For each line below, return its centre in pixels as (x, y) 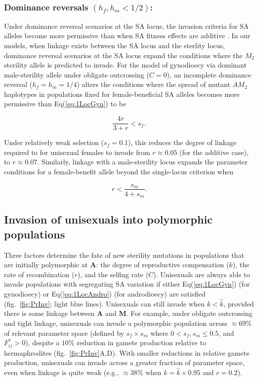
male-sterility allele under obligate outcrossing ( (77, 74)
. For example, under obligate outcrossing (189, 313)
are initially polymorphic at (46, 265)
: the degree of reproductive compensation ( (163, 265)
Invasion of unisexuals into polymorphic (108, 219)
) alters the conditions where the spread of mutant (154, 84)
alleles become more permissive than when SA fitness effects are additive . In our (127, 36)
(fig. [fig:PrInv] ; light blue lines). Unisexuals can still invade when (104, 303)
